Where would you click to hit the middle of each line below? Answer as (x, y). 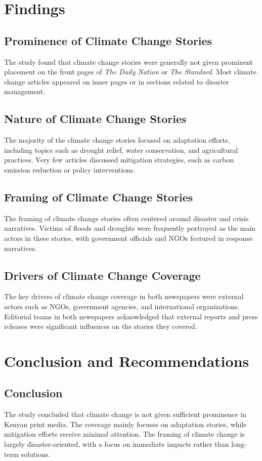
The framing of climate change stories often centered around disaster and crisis (126, 218)
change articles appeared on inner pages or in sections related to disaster (117, 81)
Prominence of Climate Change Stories (108, 40)
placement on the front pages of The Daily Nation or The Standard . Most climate (130, 72)
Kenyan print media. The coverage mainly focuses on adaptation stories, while (125, 424)
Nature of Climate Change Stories (95, 119)
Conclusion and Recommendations (127, 361)
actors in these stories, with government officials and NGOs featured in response (128, 238)
